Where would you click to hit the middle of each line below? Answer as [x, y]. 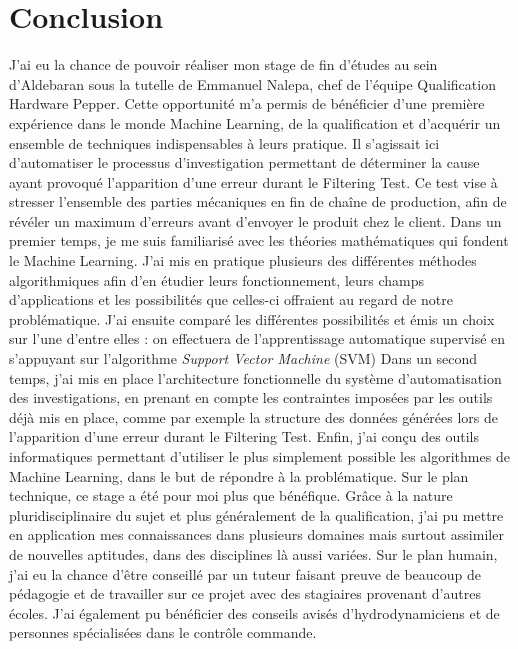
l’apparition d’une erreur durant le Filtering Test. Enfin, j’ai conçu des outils [244, 436]
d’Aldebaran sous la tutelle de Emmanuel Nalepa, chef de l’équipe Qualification [252, 83]
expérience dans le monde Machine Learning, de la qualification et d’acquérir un [255, 122]
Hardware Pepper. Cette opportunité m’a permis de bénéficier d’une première [247, 103]
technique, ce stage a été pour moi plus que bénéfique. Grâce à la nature [231, 495]
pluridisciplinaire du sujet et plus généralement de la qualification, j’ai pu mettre [256, 514]
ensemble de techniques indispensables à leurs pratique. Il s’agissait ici [224, 142]
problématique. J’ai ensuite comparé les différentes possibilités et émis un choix [252, 318]
